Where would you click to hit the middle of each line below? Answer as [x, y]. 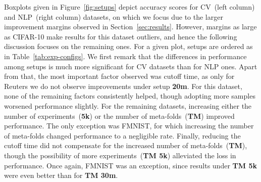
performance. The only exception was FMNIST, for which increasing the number [129, 126]
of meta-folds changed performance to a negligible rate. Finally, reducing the [122, 135]
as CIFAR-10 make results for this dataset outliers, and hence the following [121, 36]
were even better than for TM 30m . [61, 175]
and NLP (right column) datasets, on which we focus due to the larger [114, 16]
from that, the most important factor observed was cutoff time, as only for [119, 76]
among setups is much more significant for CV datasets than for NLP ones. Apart [131, 66]
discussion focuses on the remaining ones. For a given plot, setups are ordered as [128, 46]
